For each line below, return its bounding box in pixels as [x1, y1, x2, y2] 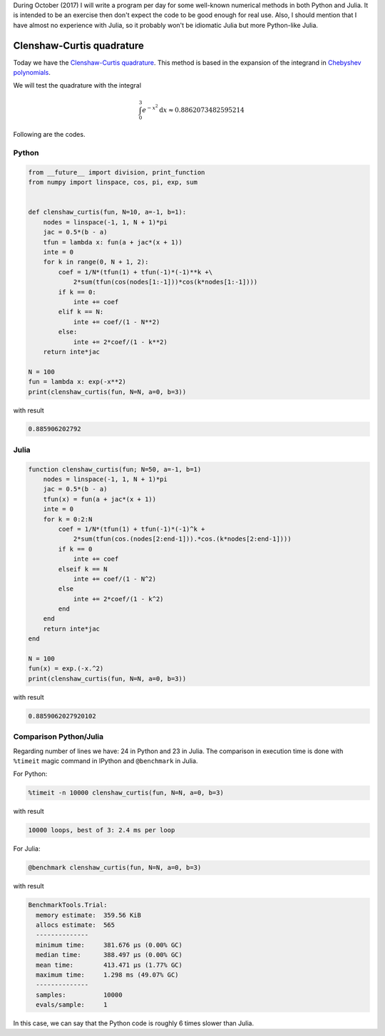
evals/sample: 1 [36, 1001, 108, 1009]
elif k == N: [58, 308, 104, 316]
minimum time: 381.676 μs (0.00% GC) [36, 941, 183, 949]
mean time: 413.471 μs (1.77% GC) [36, 960, 183, 969]
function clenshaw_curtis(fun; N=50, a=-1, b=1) [28, 465, 202, 473]
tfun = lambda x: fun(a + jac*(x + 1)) [43, 238, 183, 246]
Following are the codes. [13, 130, 86, 139]
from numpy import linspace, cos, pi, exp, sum [28, 178, 197, 187]
